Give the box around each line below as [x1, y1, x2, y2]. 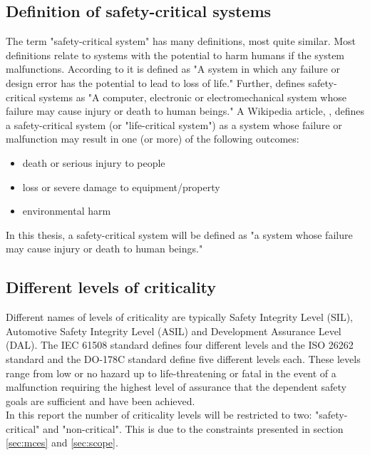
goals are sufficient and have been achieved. [6, 393, 195, 408]
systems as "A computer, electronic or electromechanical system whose [38, 89, 346, 104]
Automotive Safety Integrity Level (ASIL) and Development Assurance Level [6, 323, 341, 338]
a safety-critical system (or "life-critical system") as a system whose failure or [6, 117, 342, 132]
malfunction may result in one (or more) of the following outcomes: [6, 131, 299, 146]
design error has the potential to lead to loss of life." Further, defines [6, 75, 305, 90]
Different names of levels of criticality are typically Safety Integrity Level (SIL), [6, 310, 353, 324]
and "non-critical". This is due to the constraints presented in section [42, 421, 344, 436]
